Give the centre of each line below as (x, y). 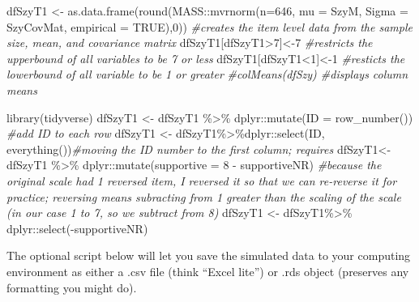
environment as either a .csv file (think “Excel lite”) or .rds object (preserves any (208, 271)
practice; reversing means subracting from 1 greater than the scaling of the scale (204, 196)
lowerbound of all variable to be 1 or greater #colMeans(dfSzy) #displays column (207, 74)
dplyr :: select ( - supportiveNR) (77, 228)
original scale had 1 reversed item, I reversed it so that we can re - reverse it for (202, 180)
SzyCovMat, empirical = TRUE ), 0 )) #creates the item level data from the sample (209, 26)
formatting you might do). (72, 287)
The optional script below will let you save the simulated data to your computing (209, 255)
